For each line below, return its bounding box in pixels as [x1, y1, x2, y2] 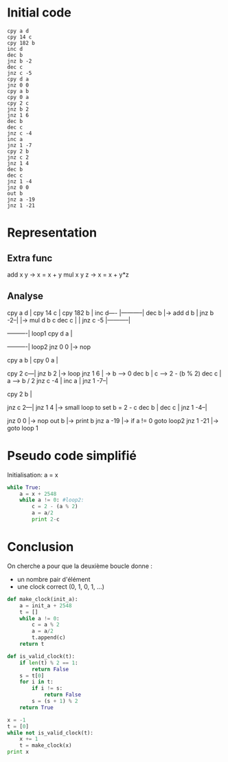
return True [19, 704, 54, 711]
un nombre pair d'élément [16, 575, 91, 583]
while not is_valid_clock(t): [7, 729, 94, 737]
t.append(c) [32, 634, 67, 641]
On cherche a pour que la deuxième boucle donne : [7, 562, 153, 570]
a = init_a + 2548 [19, 602, 72, 609]
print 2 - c [32, 516, 60, 523]
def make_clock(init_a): [7, 596, 78, 602]
